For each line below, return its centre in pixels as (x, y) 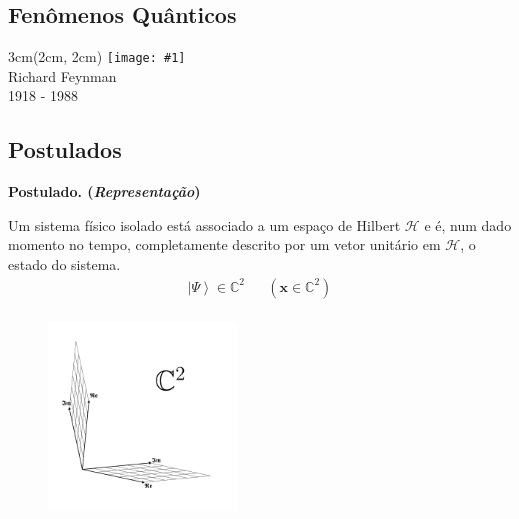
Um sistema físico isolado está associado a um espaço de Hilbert (204, 224)
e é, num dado (468, 224)
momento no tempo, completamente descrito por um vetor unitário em (224, 244)
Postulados (65, 149)
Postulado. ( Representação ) (104, 191)
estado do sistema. (64, 264)
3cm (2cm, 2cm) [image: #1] (97, 56)
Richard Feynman (62, 75)
